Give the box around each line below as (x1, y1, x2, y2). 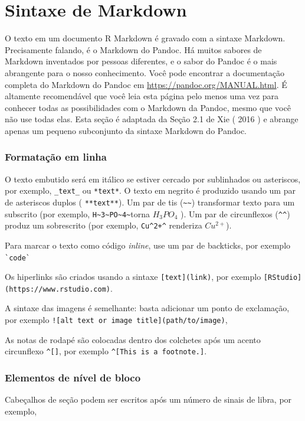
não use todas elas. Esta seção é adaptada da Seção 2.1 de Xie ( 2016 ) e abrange (5, 113, 299, 125)
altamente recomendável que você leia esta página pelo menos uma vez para (5, 90, 279, 102)
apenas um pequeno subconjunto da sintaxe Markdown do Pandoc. (5, 124, 247, 136)
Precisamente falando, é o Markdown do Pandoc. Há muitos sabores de (5, 43, 262, 56)
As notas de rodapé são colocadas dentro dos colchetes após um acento (5, 333, 261, 345)
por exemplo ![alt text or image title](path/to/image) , (5, 314, 228, 326)
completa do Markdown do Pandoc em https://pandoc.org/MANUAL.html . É (5, 78, 287, 90)
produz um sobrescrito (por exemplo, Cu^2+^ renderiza (5, 219, 202, 231)
